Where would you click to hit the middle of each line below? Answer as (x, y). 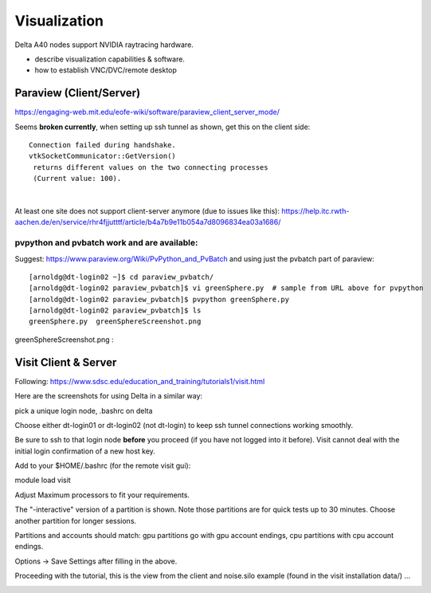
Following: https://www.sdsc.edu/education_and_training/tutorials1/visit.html (140, 381)
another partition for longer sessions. (76, 520)
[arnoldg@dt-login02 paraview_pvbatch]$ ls (115, 310)
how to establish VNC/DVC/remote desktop (106, 70)
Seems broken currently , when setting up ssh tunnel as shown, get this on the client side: (163, 127)
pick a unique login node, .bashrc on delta (84, 410)
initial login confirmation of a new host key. (85, 451)
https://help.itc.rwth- (315, 210)
